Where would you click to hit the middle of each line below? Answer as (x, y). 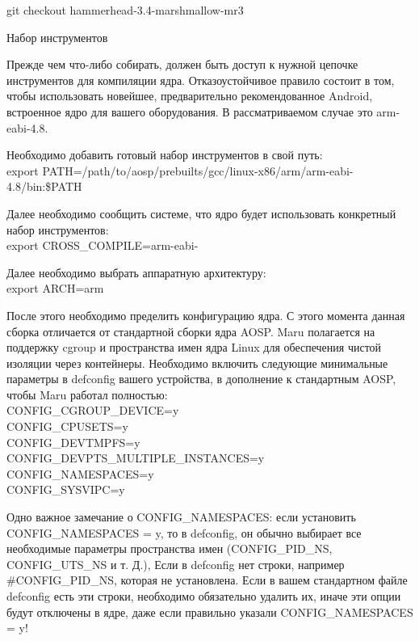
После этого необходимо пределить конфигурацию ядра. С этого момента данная (206, 315)
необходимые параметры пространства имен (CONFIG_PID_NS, (170, 548)
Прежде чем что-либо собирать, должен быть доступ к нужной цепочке (182, 64)
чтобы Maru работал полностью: (87, 394)
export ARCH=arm (55, 288)
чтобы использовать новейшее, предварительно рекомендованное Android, (190, 96)
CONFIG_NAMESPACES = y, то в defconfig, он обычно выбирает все (184, 532)
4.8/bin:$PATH (44, 186)
